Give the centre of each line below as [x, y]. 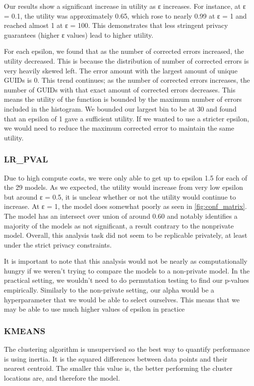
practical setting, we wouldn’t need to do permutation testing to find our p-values [127, 280]
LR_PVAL [26, 159]
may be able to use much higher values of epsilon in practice [94, 309]
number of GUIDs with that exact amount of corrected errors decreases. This [120, 89]
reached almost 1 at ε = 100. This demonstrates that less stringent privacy [116, 25]
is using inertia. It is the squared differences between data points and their [116, 358]
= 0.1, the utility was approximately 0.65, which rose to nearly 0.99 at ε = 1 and [126, 15]
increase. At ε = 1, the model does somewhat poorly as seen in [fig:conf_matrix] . [126, 206]
